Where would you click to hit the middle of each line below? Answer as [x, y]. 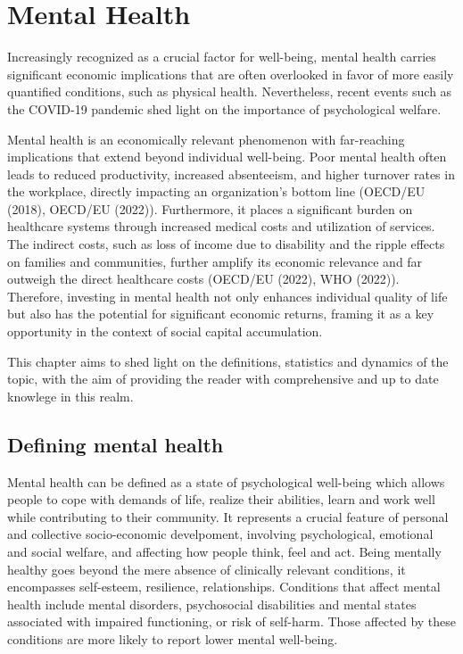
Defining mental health [116, 444]
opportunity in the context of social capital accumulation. [165, 331]
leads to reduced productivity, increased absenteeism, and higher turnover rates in [231, 174]
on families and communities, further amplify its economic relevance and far [215, 261]
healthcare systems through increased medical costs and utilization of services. [221, 226]
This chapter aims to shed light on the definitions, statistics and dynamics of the [228, 361]
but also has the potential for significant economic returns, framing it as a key [221, 314]
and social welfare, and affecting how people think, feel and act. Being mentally [224, 551]
